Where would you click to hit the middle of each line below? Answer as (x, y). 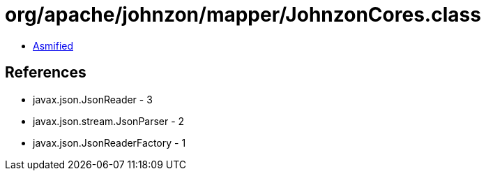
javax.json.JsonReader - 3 (93, 99)
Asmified (53, 45)
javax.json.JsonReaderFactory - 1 (109, 142)
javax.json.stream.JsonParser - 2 (109, 121)
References (46, 73)
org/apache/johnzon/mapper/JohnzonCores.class (243, 15)
